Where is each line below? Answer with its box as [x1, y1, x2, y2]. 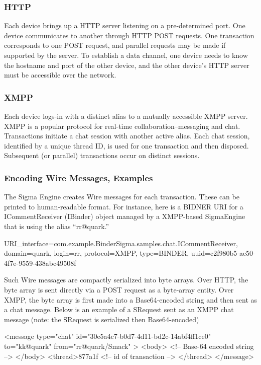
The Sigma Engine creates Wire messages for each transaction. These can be [4, 191, 239, 202]
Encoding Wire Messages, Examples [4, 171, 153, 184]
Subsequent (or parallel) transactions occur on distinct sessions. [4, 150, 200, 161]
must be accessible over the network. [4, 69, 116, 80]
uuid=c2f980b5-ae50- [191, 248, 255, 258]
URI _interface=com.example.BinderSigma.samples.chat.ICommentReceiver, [4, 238, 238, 248]
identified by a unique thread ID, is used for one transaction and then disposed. [4, 140, 249, 151]
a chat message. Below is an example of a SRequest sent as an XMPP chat [4, 304, 234, 315]
